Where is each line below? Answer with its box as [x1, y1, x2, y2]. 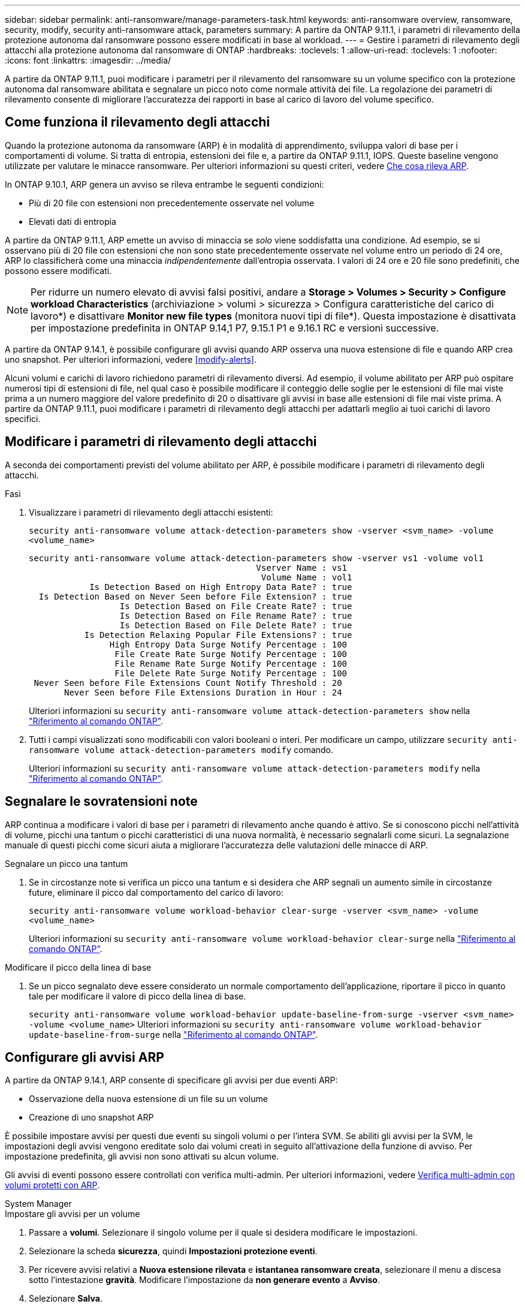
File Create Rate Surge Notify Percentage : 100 [114, 649, 348, 659]
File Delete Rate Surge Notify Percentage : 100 [114, 668, 348, 678]
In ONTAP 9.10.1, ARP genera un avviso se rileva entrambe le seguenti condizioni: [5, 179, 324, 189]
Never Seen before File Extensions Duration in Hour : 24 [64, 687, 342, 697]
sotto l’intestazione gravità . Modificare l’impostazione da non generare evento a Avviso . [29, 1275, 380, 1285]
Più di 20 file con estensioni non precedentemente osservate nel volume [29, 197, 315, 208]
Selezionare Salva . [29, 1293, 102, 1304]
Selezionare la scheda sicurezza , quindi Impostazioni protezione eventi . [29, 1246, 318, 1257]
